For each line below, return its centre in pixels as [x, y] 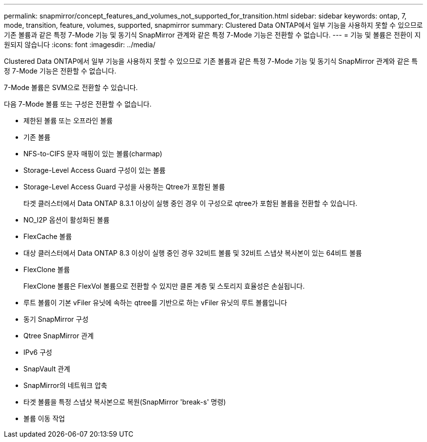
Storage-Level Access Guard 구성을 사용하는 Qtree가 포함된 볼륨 [124, 187]
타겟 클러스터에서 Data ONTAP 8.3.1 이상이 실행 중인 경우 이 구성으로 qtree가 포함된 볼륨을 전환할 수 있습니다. [191, 203]
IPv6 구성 [38, 352]
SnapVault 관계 [47, 369]
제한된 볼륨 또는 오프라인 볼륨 [68, 120]
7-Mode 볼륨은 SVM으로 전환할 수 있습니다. [71, 87]
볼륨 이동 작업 [44, 418]
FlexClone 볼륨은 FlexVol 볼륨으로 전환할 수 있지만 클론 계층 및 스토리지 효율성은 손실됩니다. [164, 286]
